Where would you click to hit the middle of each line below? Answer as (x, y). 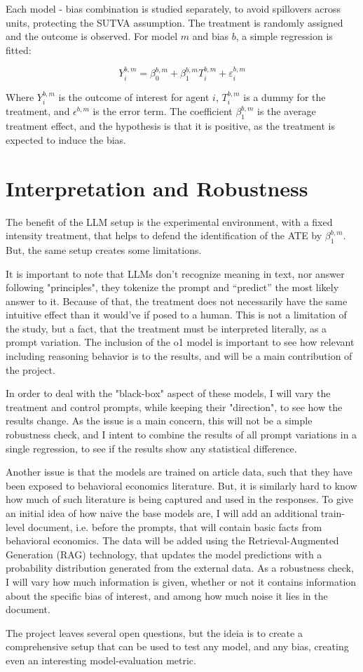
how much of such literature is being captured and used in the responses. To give (180, 499)
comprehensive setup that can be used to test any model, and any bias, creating (177, 646)
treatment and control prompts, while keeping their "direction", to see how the (174, 406)
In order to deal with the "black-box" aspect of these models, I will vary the (168, 393)
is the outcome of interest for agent (134, 96)
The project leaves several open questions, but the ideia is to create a (154, 632)
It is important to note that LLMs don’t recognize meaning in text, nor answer (175, 273)
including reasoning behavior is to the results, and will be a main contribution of (179, 356)
